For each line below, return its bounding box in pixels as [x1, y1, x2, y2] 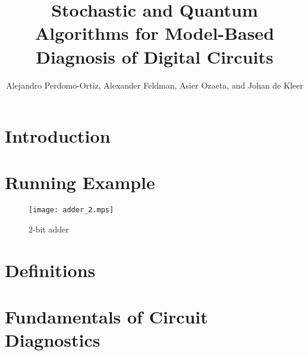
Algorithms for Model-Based [34, 21, 275, 45]
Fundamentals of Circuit [5, 304, 208, 329]
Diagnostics [5, 328, 100, 352]
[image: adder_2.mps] [29, 206, 114, 215]
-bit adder [33, 223, 69, 235]
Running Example [5, 170, 155, 194]
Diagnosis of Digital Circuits [36, 44, 274, 68]
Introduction [5, 124, 111, 148]
